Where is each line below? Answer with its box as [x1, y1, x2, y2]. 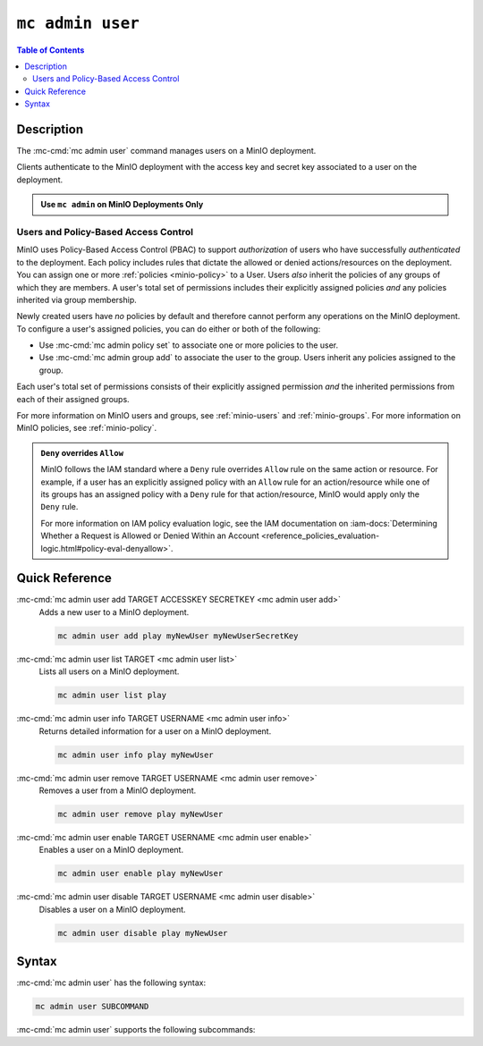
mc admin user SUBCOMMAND [35, 1001, 149, 1012]
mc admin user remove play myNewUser [57, 809, 224, 819]
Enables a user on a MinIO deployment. [38, 845, 183, 856]
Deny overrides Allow [40, 447, 124, 458]
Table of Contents [16, 45, 85, 55]
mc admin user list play [57, 690, 167, 701]
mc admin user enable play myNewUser [57, 868, 224, 879]
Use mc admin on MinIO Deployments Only [40, 199, 204, 210]
